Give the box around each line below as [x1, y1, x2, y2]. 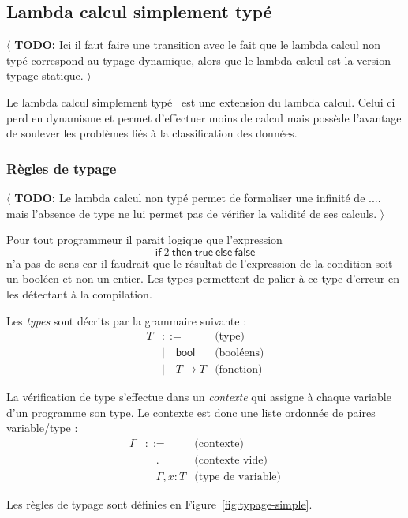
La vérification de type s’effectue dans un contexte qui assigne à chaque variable [6, 388, 391, 405]
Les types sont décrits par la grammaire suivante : [6, 312, 247, 328]
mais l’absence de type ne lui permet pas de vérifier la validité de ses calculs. [6, 205, 377, 221]
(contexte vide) [194, 455, 268, 467]
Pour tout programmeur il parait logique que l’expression [6, 231, 283, 248]
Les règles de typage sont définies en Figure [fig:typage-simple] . [6, 496, 313, 512]
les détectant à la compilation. [6, 285, 152, 302]
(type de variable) [194, 471, 281, 483]
